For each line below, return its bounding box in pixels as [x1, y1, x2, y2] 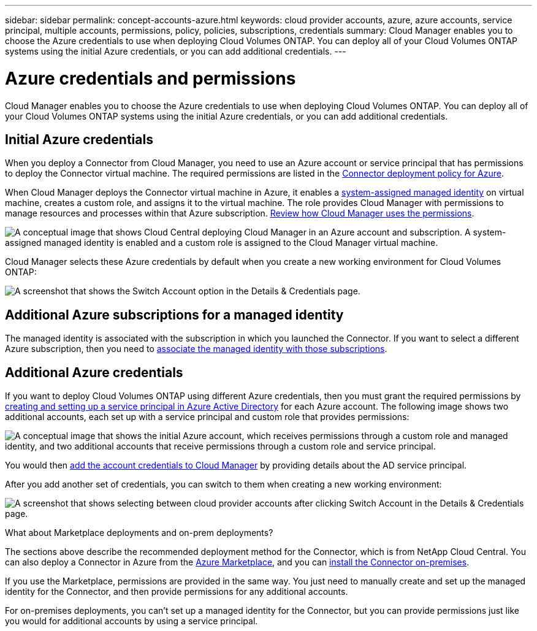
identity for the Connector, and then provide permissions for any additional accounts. [5, 586, 348, 597]
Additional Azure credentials [5, 364, 183, 380]
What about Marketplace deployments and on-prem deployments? [5, 527, 273, 538]
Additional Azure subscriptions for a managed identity [5, 307, 344, 323]
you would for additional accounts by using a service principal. [5, 616, 258, 627]
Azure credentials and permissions [5, 67, 296, 89]
